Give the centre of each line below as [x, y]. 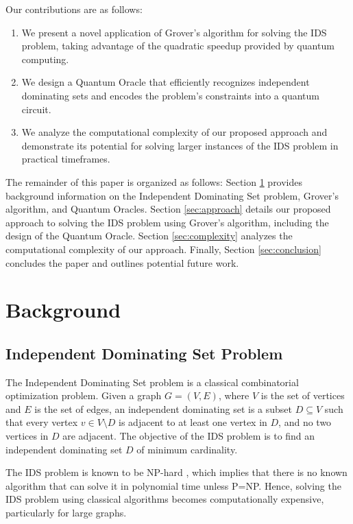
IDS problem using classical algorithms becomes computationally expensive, [165, 499]
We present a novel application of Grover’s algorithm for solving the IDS [174, 32]
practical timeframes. [66, 159]
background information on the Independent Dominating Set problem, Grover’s [172, 195]
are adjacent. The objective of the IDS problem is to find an [189, 436]
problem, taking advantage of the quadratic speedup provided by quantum [178, 46]
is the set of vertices [303, 395]
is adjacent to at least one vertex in [193, 422]
